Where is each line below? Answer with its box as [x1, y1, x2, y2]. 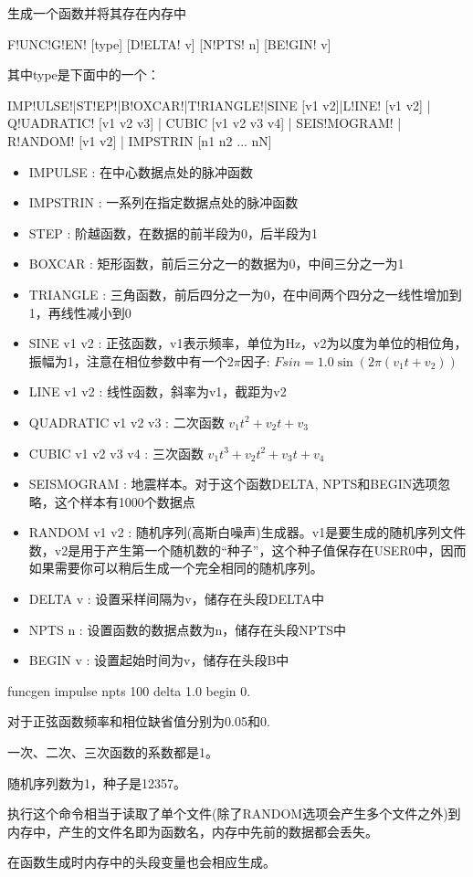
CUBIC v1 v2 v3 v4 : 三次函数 [28, 443, 204, 462]
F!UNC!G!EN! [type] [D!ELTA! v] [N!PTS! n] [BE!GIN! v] [7, 34, 331, 53]
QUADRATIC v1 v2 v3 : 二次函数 [28, 412, 225, 431]
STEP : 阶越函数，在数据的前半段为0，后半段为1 [28, 223, 318, 242]
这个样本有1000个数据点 [54, 491, 195, 511]
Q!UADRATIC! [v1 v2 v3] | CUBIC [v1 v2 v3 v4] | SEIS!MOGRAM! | [7, 113, 402, 132]
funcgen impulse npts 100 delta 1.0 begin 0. [7, 681, 251, 700]
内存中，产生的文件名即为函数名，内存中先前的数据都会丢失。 [7, 821, 378, 840]
